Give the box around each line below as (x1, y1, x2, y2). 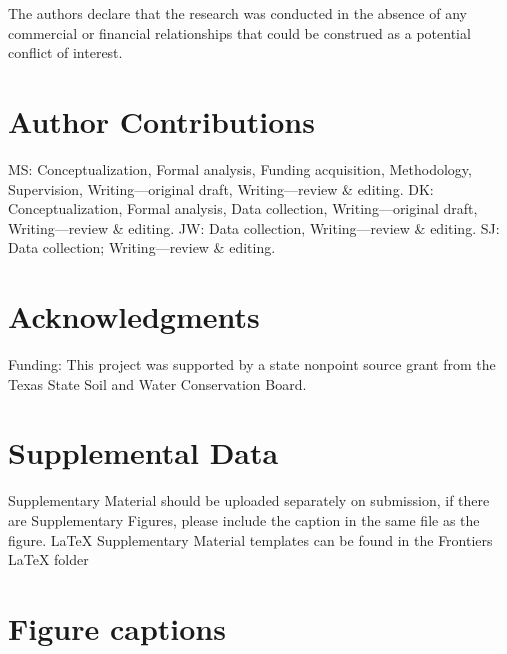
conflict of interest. (8, 42, 123, 63)
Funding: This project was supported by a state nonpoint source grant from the (8, 354, 496, 374)
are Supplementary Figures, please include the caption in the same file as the (8, 509, 480, 530)
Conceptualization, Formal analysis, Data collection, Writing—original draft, (8, 198, 478, 219)
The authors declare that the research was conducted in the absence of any (8, 3, 467, 23)
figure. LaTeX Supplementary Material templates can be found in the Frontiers (8, 529, 493, 550)
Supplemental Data (8, 432, 279, 473)
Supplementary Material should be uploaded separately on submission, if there (8, 490, 490, 511)
